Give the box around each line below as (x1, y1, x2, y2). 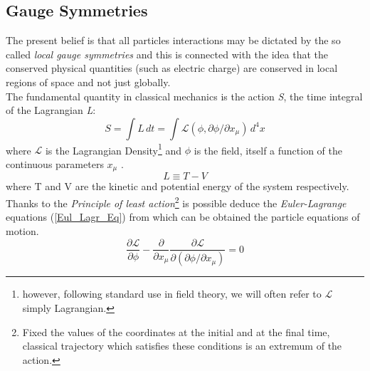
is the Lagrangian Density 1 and (45, 140, 182, 157)
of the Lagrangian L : (6, 103, 96, 117)
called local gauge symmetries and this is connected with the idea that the (6, 46, 329, 61)
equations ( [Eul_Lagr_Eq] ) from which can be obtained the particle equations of (6, 209, 360, 224)
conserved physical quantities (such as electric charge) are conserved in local (6, 61, 338, 75)
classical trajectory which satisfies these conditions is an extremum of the (22, 338, 342, 353)
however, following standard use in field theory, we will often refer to (22, 286, 322, 301)
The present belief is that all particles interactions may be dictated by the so (6, 33, 341, 48)
